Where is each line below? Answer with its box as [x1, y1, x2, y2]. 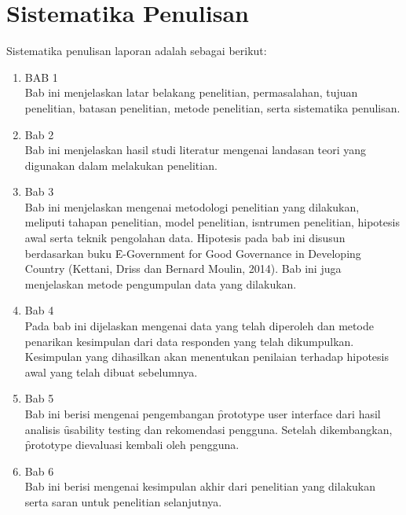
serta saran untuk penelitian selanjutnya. [24, 493, 222, 509]
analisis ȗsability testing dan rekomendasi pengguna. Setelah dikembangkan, [24, 421, 393, 437]
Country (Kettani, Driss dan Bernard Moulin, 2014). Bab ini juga [24, 260, 342, 277]
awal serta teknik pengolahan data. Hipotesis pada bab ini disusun [24, 230, 346, 246]
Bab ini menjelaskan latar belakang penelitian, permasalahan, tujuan [24, 84, 358, 101]
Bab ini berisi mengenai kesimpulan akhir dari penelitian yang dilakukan [24, 478, 376, 495]
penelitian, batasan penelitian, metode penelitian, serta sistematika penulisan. [24, 99, 401, 116]
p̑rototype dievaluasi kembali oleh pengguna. [24, 436, 240, 453]
